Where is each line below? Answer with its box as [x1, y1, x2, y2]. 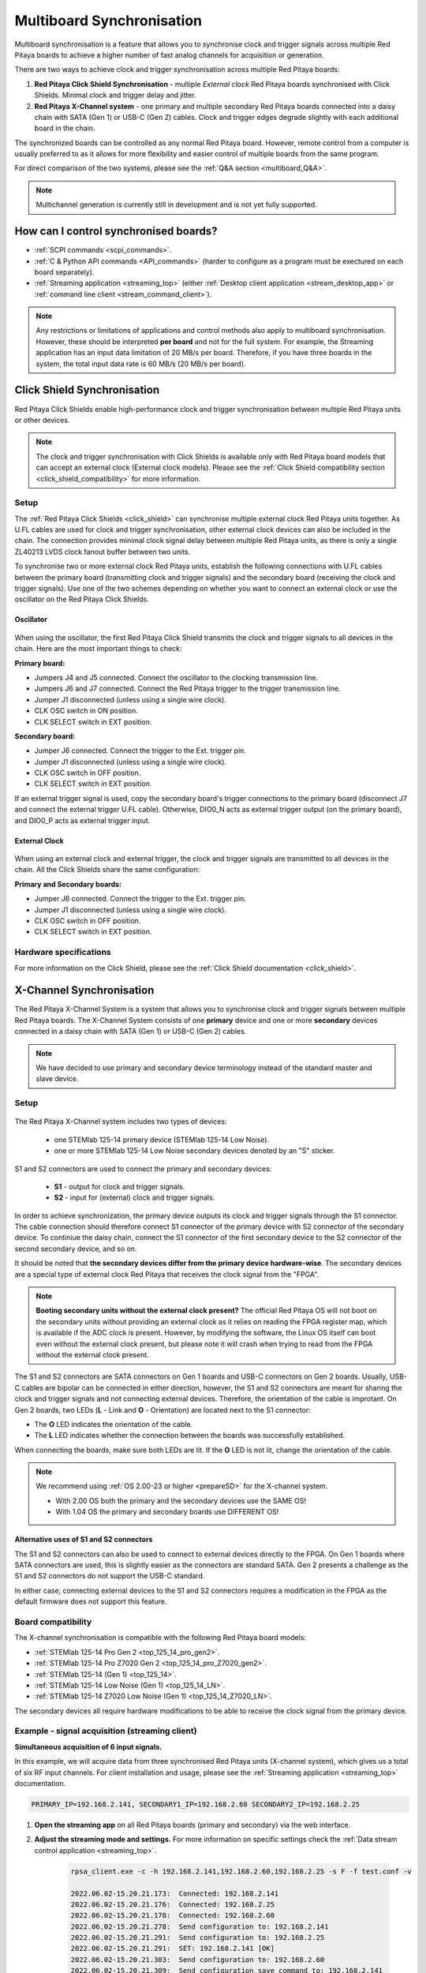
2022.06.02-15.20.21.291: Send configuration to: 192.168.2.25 [70, 1934, 325, 1942]
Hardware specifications [14, 947, 111, 958]
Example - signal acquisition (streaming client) [14, 1725, 197, 1736]
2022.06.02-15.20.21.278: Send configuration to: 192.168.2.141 [70, 1922, 329, 1931]
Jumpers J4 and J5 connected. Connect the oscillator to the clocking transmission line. [34, 672, 319, 682]
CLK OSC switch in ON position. [34, 706, 138, 716]
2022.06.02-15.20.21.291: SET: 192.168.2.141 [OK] [70, 1944, 275, 1953]
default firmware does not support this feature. [14, 1597, 167, 1606]
